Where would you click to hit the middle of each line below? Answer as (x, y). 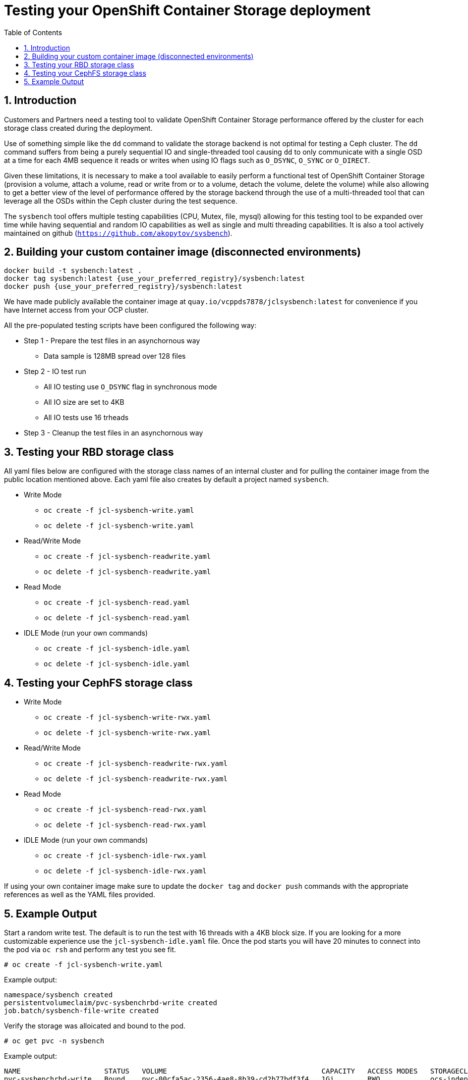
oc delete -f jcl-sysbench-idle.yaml (117, 664)
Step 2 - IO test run (55, 372)
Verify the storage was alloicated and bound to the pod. (95, 1026)
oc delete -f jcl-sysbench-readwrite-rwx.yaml (136, 779)
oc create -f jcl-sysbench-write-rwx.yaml (127, 718)
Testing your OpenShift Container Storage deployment (187, 10)
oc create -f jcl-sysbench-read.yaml (117, 603)
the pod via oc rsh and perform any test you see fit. (90, 949)
